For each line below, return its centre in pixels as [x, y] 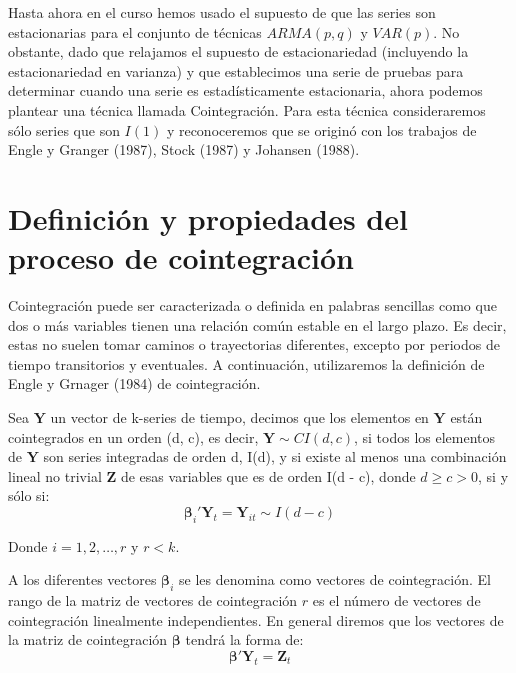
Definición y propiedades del [208, 217]
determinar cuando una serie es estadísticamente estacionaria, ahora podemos [245, 90]
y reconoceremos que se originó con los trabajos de [321, 129]
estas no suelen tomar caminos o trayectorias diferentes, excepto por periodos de [254, 344]
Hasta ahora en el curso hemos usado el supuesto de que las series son [222, 12]
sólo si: [29, 495]
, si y [493, 475]
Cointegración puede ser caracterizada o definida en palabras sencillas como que [252, 305]
